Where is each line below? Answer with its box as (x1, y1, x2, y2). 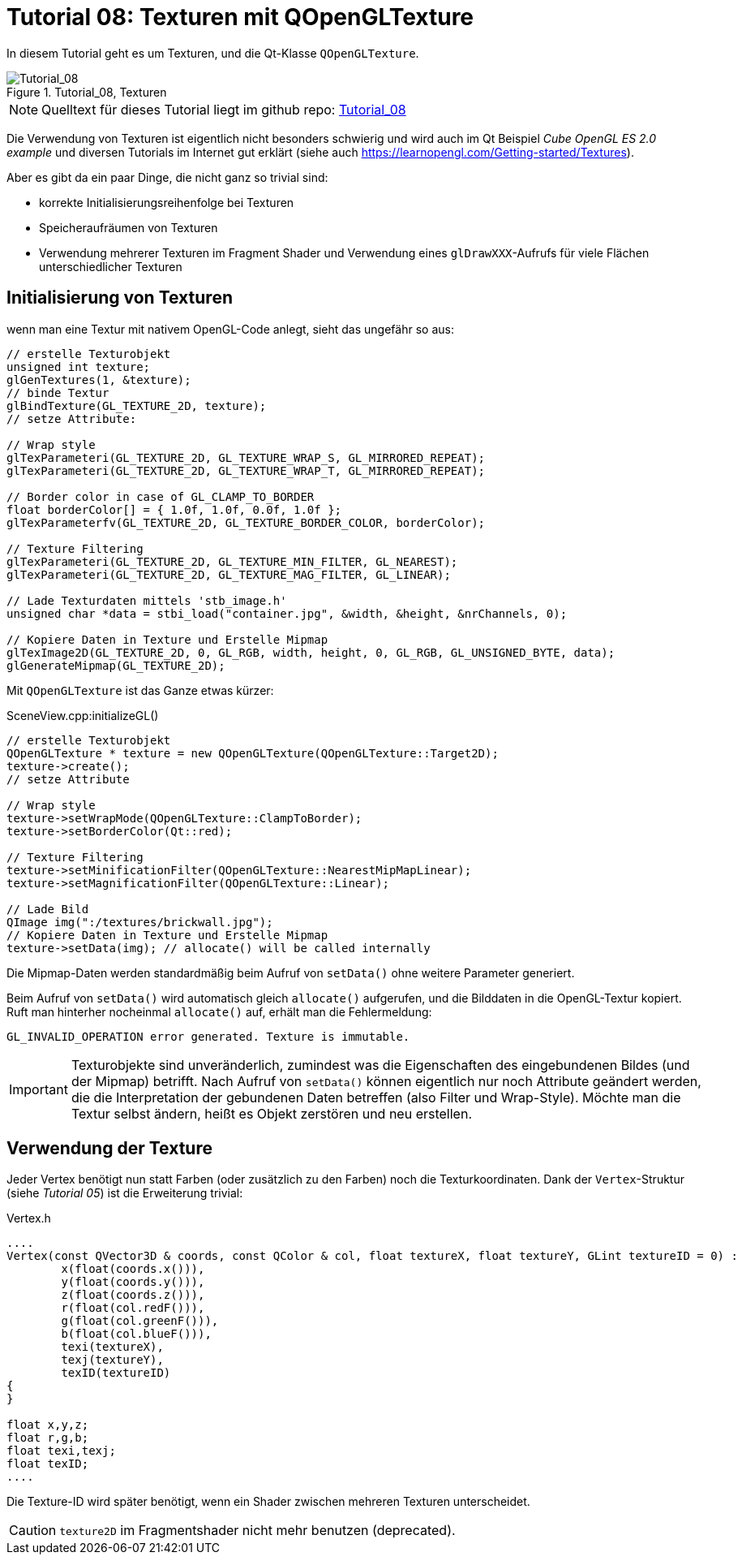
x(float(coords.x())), (61, 1262, 205, 1276)
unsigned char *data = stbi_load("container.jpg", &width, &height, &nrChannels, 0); (6, 606, 568, 620)
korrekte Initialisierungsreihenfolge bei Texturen (39, 195, 294, 209)
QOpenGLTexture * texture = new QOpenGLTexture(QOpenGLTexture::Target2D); (6, 746, 499, 760)
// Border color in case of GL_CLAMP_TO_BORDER (6, 489, 315, 503)
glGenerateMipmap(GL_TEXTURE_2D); (6, 658, 225, 672)
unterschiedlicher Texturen (39, 259, 182, 274)
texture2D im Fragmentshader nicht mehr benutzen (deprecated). (59, 1522, 456, 1539)
